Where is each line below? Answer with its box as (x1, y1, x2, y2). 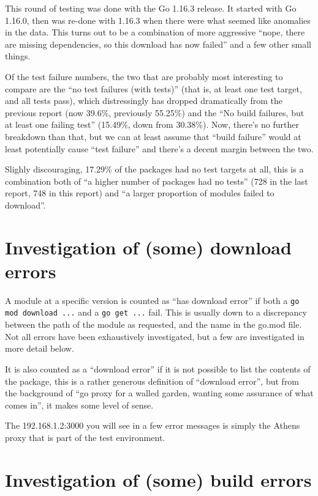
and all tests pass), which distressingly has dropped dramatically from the (5, 94, 283, 107)
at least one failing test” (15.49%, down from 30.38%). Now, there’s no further (5, 118, 299, 131)
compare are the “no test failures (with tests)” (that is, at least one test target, (5, 82, 302, 95)
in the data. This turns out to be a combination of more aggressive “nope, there (5, 26, 305, 39)
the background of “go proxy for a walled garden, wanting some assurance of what (5, 387, 314, 399)
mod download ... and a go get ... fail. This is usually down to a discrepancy (5, 306, 307, 319)
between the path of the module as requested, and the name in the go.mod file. (5, 318, 302, 331)
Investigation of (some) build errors (5, 467, 312, 492)
